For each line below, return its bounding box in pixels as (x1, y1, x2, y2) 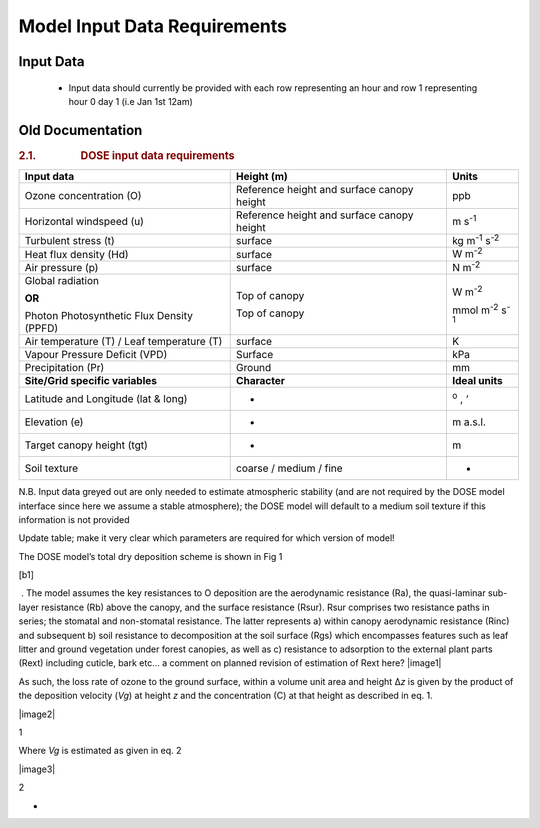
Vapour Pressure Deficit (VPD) (24, 348, 168, 362)
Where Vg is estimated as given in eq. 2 (18, 745, 182, 757)
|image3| (18, 763, 56, 775)
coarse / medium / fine (235, 461, 344, 475)
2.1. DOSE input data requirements (18, 148, 235, 162)
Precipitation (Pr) (24, 361, 105, 375)
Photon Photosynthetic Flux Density (24, 309, 194, 323)
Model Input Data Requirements (18, 15, 288, 37)
